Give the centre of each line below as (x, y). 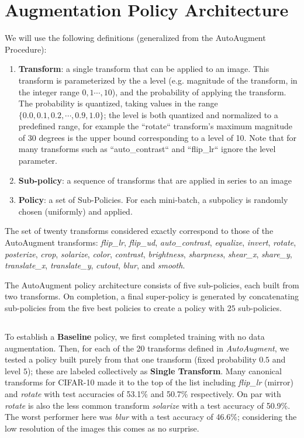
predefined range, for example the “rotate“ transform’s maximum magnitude (156, 126)
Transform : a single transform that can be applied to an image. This (144, 69)
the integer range (49, 92)
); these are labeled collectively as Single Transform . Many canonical (154, 370)
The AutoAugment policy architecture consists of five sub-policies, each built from (152, 284)
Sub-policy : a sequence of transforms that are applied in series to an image (155, 180)
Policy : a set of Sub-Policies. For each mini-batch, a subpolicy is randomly (153, 200)
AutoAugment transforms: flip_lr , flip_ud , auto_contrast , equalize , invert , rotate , (151, 242)
